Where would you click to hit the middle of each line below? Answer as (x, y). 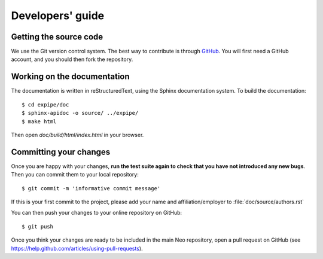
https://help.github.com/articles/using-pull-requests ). (77, 248)
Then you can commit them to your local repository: (75, 175)
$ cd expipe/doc (45, 104)
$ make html (39, 121)
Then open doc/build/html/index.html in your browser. (77, 135)
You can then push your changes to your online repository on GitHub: (97, 213)
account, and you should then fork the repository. (72, 59)
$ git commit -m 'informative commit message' (91, 188)
